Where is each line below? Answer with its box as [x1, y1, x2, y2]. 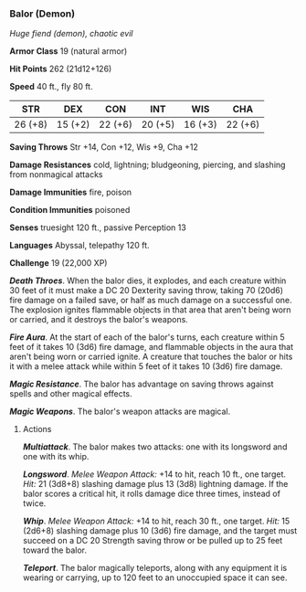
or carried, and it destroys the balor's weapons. [9, 314, 189, 325]
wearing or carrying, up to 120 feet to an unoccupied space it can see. [22, 572, 288, 583]
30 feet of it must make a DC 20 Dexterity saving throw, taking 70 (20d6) [9, 285, 284, 296]
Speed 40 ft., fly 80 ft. [9, 81, 93, 92]
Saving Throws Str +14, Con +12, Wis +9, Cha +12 [9, 142, 199, 153]
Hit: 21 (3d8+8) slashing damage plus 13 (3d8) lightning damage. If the [22, 479, 289, 490]
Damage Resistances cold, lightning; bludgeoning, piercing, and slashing [9, 159, 286, 171]
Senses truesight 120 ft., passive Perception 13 [9, 222, 187, 233]
